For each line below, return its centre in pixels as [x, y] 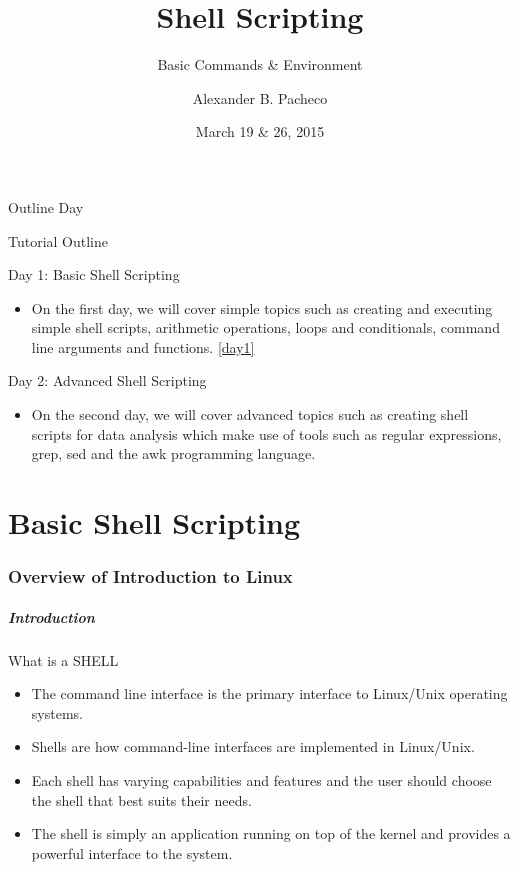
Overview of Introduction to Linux [150, 576]
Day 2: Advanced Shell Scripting [107, 380]
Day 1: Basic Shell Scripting [94, 274]
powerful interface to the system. [132, 852]
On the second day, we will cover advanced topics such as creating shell [250, 414]
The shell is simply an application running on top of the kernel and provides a [271, 833]
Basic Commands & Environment [260, 64]
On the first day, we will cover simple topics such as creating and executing [262, 307]
